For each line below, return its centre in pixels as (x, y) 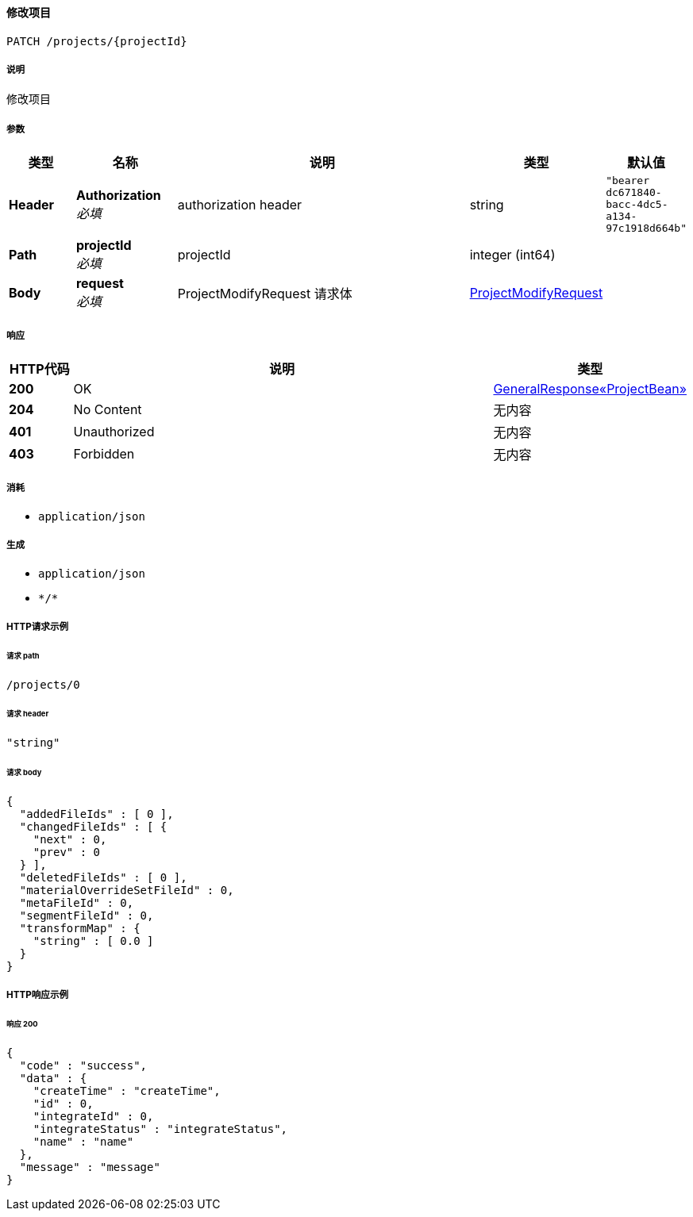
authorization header (240, 204)
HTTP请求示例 (38, 626)
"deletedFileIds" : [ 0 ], (103, 877)
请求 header (28, 714)
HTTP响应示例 (38, 995)
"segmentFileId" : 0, (87, 915)
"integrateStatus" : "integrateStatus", (160, 1129)
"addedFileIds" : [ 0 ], (96, 814)
